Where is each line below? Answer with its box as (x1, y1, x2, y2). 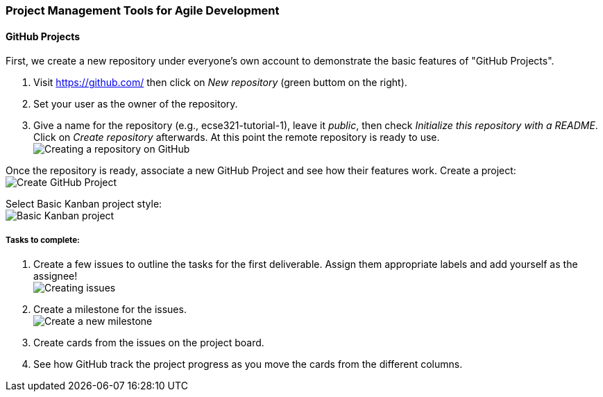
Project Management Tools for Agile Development (6, 3, 280, 17)
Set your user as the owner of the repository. (33, 98, 238, 110)
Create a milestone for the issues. (33, 303, 187, 315)
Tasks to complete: (6, 235, 80, 245)
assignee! (33, 270, 78, 282)
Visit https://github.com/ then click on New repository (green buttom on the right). (33, 76, 407, 89)
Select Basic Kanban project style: (6, 198, 162, 210)
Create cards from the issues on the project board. (33, 337, 264, 348)
